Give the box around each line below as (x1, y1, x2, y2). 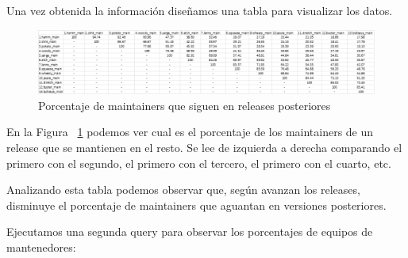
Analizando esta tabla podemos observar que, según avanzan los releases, (6, 181, 360, 198)
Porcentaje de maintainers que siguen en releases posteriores (38, 97, 331, 113)
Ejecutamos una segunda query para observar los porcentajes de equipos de (6, 223, 373, 240)
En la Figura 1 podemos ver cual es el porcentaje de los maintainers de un (6, 123, 374, 140)
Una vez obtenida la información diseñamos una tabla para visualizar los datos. (6, 2, 393, 18)
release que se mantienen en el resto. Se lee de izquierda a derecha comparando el (6, 138, 402, 155)
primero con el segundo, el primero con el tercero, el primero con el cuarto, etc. (6, 154, 391, 171)
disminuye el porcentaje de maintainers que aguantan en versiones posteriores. (6, 196, 387, 213)
